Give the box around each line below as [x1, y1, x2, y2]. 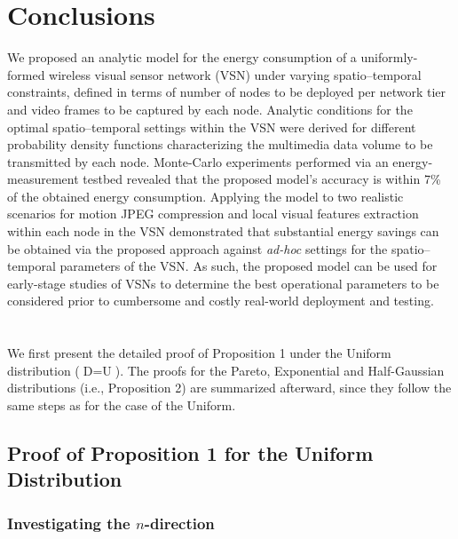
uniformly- [360, 48, 418, 67]
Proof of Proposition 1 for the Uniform [7, 439, 374, 466]
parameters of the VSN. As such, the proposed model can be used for [59, 257, 438, 275]
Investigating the [7, 511, 130, 534]
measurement [7, 170, 79, 188]
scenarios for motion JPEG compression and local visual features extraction [7, 204, 419, 223]
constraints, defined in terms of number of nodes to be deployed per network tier [7, 83, 446, 101]
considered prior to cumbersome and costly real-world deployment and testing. [7, 291, 434, 310]
